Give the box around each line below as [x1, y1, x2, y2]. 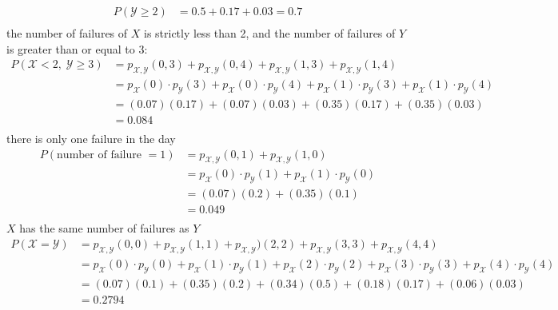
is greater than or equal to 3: [6, 40, 148, 57]
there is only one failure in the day [6, 130, 176, 146]
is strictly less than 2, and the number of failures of [143, 25, 396, 42]
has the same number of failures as [19, 220, 189, 236]
